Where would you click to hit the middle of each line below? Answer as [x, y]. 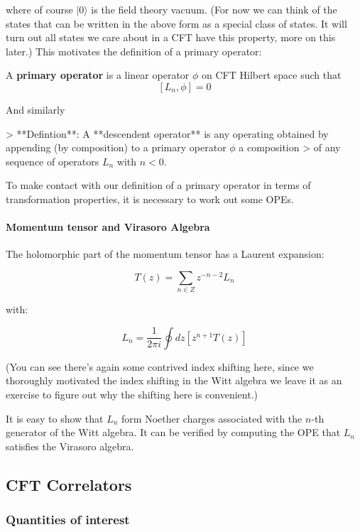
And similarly [36, 109]
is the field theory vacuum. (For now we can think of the [214, 9]
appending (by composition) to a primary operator [116, 147]
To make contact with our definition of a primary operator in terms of [158, 185]
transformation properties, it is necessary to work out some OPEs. [150, 199]
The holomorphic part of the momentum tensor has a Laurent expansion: [165, 254]
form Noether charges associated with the [212, 418]
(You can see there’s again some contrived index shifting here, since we [160, 366]
